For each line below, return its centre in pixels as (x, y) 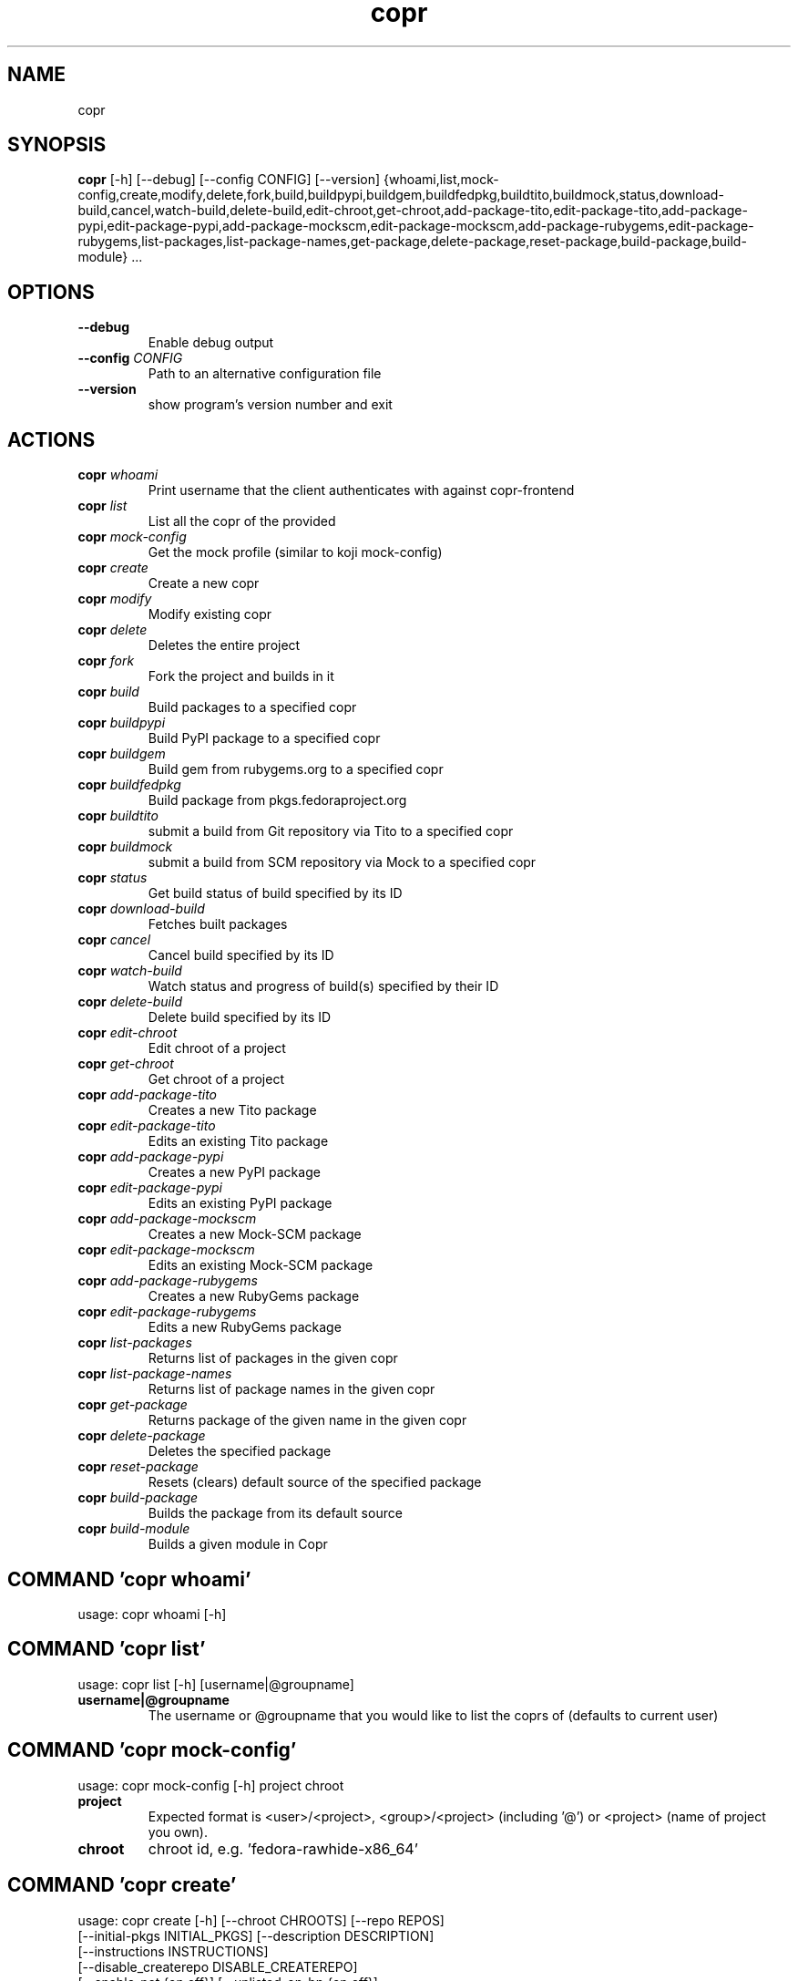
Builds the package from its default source (275, 1513)
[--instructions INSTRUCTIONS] (173, 1951)
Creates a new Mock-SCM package (255, 1234)
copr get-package (133, 1405)
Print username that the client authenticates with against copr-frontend (361, 490)
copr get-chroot (126, 1064)
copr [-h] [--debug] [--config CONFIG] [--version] (229, 180)
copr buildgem (122, 754)
